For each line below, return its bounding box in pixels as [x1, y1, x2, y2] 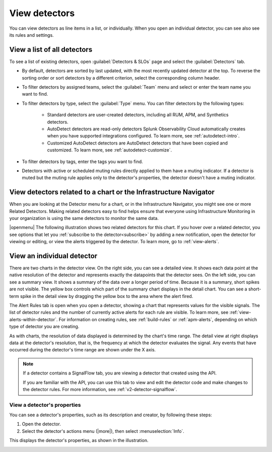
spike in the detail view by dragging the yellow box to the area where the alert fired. [20, 293, 193, 299]
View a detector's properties [9, 401, 81, 408]
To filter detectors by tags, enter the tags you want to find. [22, 159, 143, 165]
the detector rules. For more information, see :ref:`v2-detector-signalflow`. [23, 386, 177, 392]
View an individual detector [9, 252, 98, 260]
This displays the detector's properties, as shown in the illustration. [9, 437, 149, 443]
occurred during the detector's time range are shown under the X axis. [9, 347, 156, 353]
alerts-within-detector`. [9, 316, 58, 322]
